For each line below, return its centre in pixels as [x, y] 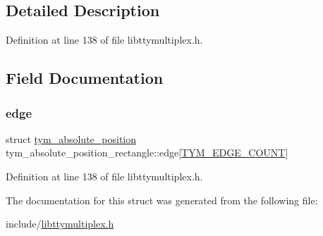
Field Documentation [85, 78]
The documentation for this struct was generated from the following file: [162, 200]
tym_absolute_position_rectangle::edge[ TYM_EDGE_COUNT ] [147, 153]
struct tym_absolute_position [71, 138]
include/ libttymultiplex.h [60, 224]
